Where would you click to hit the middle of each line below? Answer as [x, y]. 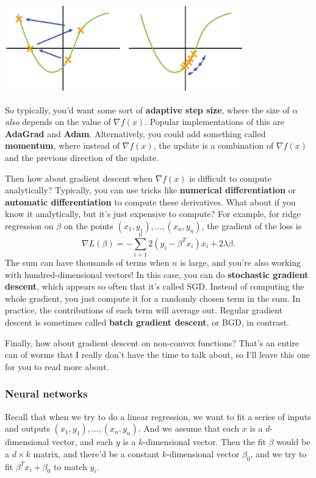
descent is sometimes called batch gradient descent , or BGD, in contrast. [147, 322]
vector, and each [83, 442]
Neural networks [46, 394]
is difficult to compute [230, 178]
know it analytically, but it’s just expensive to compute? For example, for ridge [153, 214]
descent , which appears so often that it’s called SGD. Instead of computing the [155, 286]
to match [70, 466]
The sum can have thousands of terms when [87, 262]
